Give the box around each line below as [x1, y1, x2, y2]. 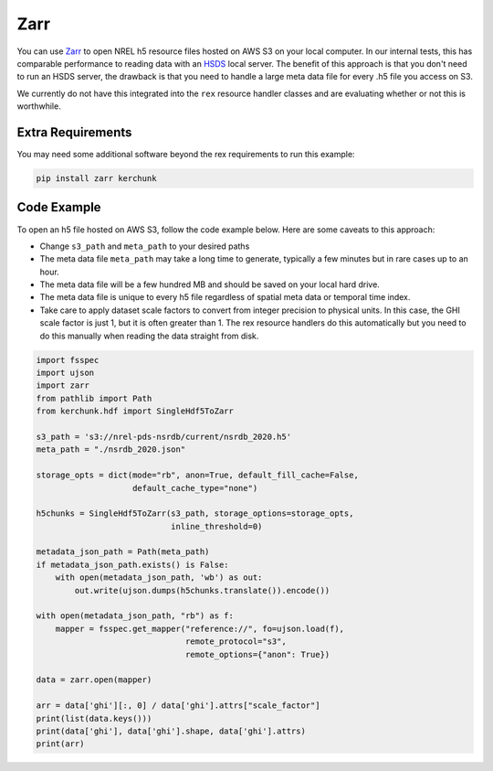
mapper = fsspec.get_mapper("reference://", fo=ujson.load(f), [55, 623, 345, 634]
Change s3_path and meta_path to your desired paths [39, 241, 250, 252]
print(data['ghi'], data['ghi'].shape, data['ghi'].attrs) [36, 725, 306, 736]
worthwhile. [16, 101, 61, 112]
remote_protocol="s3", [184, 637, 287, 647]
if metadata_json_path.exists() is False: [36, 559, 229, 570]
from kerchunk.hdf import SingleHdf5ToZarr [36, 406, 235, 416]
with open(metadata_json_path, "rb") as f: [36, 611, 235, 621]
